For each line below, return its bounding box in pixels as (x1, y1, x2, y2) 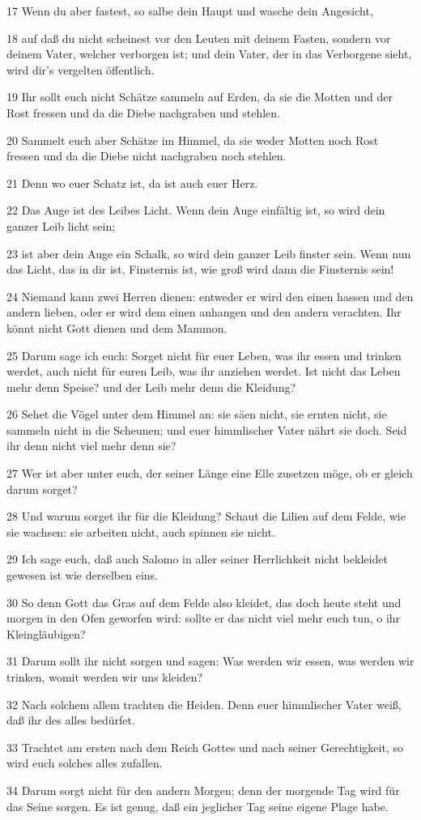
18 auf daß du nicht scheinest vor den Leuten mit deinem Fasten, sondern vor (6, 29, 391, 46)
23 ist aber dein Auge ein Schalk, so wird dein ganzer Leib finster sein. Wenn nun (6, 244, 411, 261)
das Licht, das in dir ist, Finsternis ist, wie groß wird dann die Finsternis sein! (6, 261, 394, 278)
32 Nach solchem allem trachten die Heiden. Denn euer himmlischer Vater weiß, (6, 695, 402, 712)
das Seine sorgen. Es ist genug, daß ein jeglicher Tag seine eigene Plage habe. (6, 797, 389, 814)
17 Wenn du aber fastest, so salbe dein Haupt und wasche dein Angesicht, (6, 2, 373, 19)
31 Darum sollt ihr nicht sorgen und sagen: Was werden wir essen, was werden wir (6, 652, 415, 669)
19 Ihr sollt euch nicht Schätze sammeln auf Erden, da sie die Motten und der (6, 88, 393, 105)
